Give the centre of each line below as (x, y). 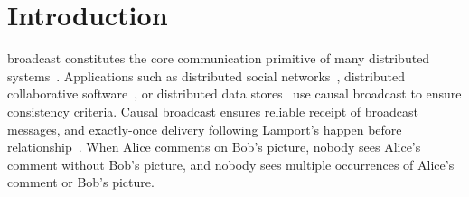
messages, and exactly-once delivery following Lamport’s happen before (205, 129)
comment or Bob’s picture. (81, 182)
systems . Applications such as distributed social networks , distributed (206, 75)
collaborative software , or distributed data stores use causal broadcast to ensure (234, 94)
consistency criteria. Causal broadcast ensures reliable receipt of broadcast (213, 111)
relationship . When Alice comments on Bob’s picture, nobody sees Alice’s (214, 147)
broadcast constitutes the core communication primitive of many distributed (219, 58)
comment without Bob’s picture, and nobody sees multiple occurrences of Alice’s (231, 164)
